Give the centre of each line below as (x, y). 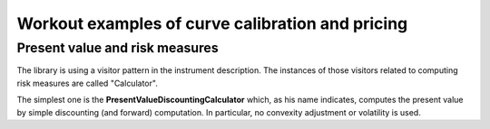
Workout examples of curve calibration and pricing (212, 23)
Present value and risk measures (118, 48)
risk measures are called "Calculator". (87, 83)
